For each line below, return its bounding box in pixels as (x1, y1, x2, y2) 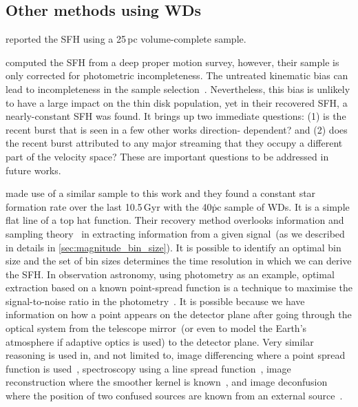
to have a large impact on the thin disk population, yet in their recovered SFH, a (6, 95, 348, 109)
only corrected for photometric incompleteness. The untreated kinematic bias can (6, 68, 348, 83)
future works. (6, 163, 61, 177)
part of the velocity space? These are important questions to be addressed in (6, 149, 329, 163)
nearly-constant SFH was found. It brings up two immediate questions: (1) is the (6, 109, 346, 123)
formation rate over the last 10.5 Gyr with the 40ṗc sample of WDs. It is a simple (6, 199, 350, 213)
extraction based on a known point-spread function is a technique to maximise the (6, 280, 352, 295)
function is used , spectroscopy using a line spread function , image (6, 361, 291, 375)
